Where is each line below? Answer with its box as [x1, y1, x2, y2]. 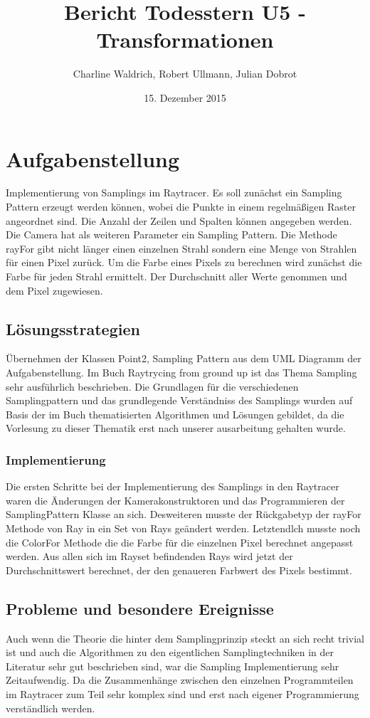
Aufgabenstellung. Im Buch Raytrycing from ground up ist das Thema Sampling [6, 364, 357, 379]
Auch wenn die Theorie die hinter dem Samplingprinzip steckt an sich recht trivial [6, 630, 364, 645]
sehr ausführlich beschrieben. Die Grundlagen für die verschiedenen [6, 379, 299, 394]
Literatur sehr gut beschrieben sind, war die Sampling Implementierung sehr [6, 658, 339, 673]
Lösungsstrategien [6, 317, 140, 339]
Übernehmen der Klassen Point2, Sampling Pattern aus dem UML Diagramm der [6, 351, 361, 366]
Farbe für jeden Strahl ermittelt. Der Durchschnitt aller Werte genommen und [6, 269, 347, 283]
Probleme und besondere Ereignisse [6, 597, 274, 619]
